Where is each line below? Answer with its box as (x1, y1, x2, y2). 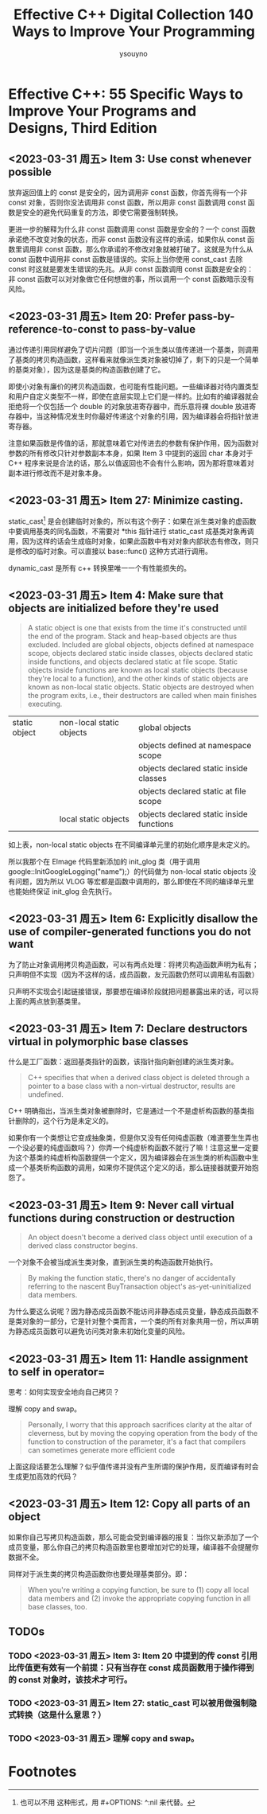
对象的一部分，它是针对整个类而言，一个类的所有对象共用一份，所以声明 (21, 1317, 259, 1326)
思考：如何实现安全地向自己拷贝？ (8, 1387, 120, 1397)
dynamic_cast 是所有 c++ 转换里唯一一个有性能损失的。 (8, 564, 191, 573)
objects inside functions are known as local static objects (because (27, 665, 248, 674)
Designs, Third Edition (8, 119, 157, 137)
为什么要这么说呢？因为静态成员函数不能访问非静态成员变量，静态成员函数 (8, 1307, 252, 1317)
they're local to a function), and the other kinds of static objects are (27, 673, 249, 683)
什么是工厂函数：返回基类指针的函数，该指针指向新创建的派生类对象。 (8, 1057, 238, 1067)
